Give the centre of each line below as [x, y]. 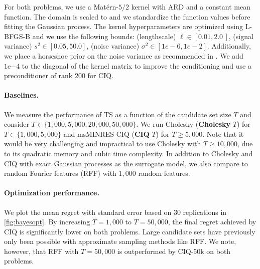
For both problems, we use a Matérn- [61, 7]
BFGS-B [17, 36]
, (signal [241, 36]
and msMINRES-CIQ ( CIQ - [108, 133]
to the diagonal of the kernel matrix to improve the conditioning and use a [137, 65]
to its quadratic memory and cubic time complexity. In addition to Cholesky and [128, 153]
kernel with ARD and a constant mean [191, 7]
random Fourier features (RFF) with [60, 173]
